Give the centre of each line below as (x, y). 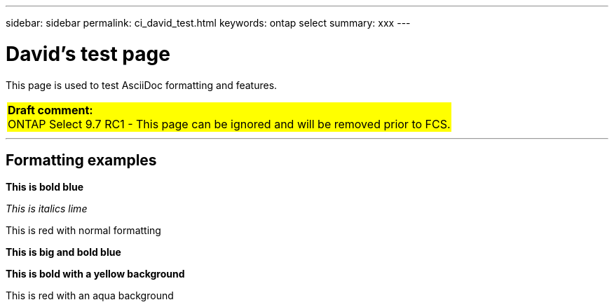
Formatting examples (81, 160)
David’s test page (88, 54)
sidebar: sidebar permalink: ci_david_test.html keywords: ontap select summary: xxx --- (208, 23)
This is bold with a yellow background (95, 274)
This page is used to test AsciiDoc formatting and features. (142, 85)
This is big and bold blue (63, 252)
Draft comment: (50, 110)
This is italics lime (47, 209)
